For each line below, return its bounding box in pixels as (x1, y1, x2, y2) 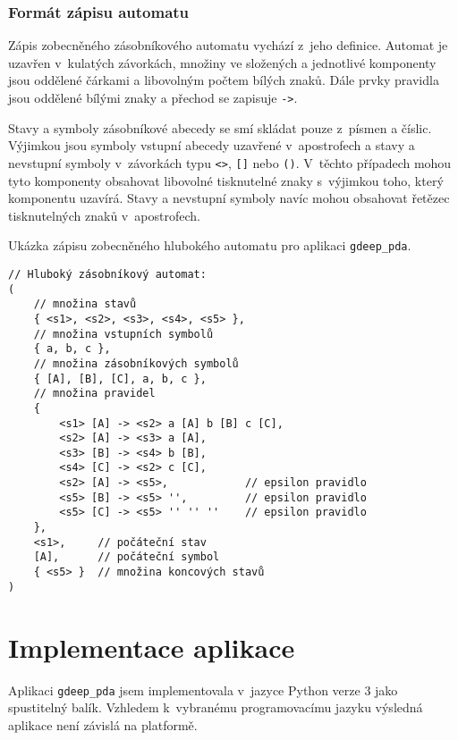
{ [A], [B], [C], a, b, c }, (33, 372, 207, 385)
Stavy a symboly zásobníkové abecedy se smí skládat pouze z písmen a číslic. (8, 118, 432, 137)
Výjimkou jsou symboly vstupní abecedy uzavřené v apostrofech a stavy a (8, 136, 415, 155)
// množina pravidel (33, 387, 156, 400)
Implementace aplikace (8, 628, 295, 665)
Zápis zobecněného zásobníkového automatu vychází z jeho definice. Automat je (8, 36, 448, 55)
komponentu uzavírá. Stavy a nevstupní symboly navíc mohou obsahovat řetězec (8, 189, 450, 207)
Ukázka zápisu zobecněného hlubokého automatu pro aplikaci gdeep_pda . (8, 236, 411, 255)
